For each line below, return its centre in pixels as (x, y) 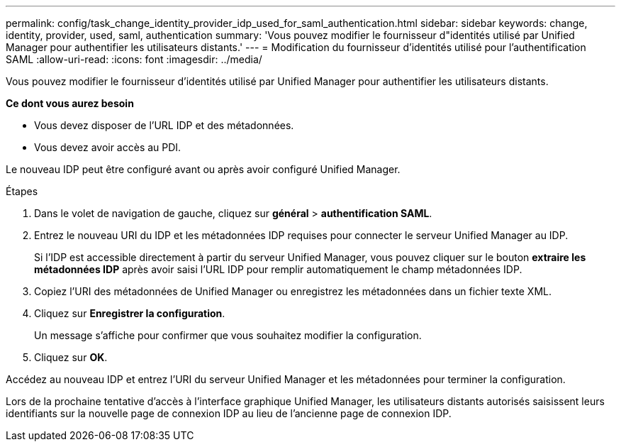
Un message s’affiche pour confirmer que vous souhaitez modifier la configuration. (228, 335)
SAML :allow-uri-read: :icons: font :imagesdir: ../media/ (134, 59)
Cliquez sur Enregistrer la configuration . (130, 313)
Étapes (22, 191)
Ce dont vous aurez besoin (70, 103)
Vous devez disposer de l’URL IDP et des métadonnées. (164, 125)
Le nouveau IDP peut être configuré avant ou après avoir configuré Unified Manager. (203, 169)
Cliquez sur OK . (71, 357)
